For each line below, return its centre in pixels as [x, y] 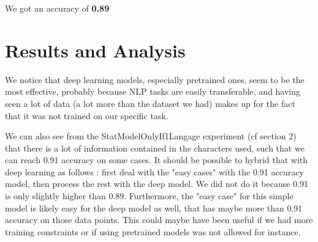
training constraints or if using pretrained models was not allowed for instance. [153, 231]
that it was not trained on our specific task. [87, 115]
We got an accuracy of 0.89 [57, 8]
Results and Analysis [95, 50]
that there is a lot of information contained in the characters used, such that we [155, 148]
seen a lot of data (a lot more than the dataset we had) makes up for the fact [150, 103]
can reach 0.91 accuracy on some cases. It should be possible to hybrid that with [157, 160]
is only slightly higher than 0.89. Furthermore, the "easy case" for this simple [149, 196]
